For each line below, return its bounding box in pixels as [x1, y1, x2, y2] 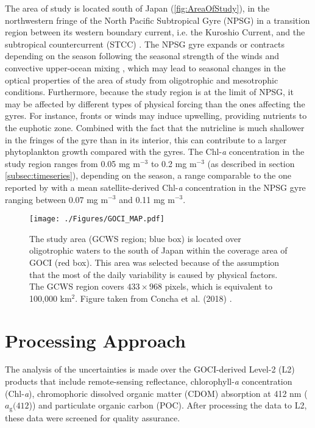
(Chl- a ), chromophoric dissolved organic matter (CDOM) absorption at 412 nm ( [5, 387, 308, 399]
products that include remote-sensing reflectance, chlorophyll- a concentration [5, 375, 292, 388]
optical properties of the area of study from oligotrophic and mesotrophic [5, 73, 278, 86]
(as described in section [207, 157, 295, 169]
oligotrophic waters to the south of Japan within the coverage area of [29, 244, 288, 257]
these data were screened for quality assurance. [5, 411, 180, 424]
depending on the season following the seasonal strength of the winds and [5, 49, 280, 62]
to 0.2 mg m [150, 157, 197, 169]
